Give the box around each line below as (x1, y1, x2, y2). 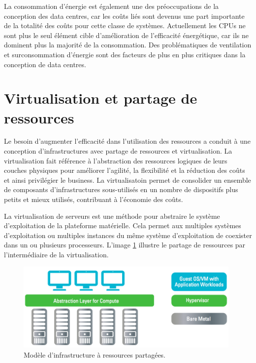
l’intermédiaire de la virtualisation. (4, 249, 109, 259)
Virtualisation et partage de (4, 88, 197, 108)
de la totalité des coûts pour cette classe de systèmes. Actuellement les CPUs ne (4, 20, 246, 31)
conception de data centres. (4, 59, 86, 69)
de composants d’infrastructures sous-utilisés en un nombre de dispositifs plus (4, 184, 238, 195)
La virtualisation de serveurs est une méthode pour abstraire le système (4, 210, 220, 221)
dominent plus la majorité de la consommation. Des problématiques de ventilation (4, 40, 252, 50)
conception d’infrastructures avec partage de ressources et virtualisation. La (4, 146, 232, 156)
